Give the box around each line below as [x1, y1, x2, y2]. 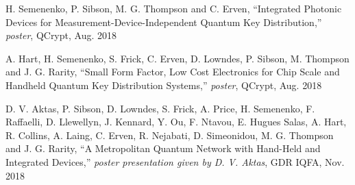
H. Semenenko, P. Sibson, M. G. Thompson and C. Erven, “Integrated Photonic [5, 1, 342, 15]
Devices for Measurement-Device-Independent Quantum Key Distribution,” [5, 14, 322, 29]
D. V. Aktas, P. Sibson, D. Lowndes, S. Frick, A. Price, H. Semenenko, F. [5, 101, 315, 115]
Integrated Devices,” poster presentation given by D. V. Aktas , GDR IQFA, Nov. [5, 154, 345, 169]
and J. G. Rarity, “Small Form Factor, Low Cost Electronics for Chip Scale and [5, 64, 340, 79]
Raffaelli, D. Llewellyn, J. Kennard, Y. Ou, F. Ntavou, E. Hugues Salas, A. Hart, [5, 114, 347, 129]
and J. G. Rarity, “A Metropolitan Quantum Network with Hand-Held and [5, 141, 321, 156]
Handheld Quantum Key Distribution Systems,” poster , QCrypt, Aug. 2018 [5, 77, 322, 92]
